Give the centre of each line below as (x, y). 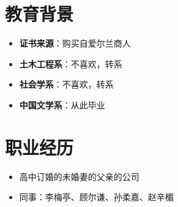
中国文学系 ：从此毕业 (62, 104)
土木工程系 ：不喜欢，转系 (71, 63)
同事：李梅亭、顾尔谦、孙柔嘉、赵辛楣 (96, 197)
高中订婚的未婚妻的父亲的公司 (79, 176)
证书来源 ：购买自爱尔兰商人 (75, 43)
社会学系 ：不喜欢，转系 (66, 84)
